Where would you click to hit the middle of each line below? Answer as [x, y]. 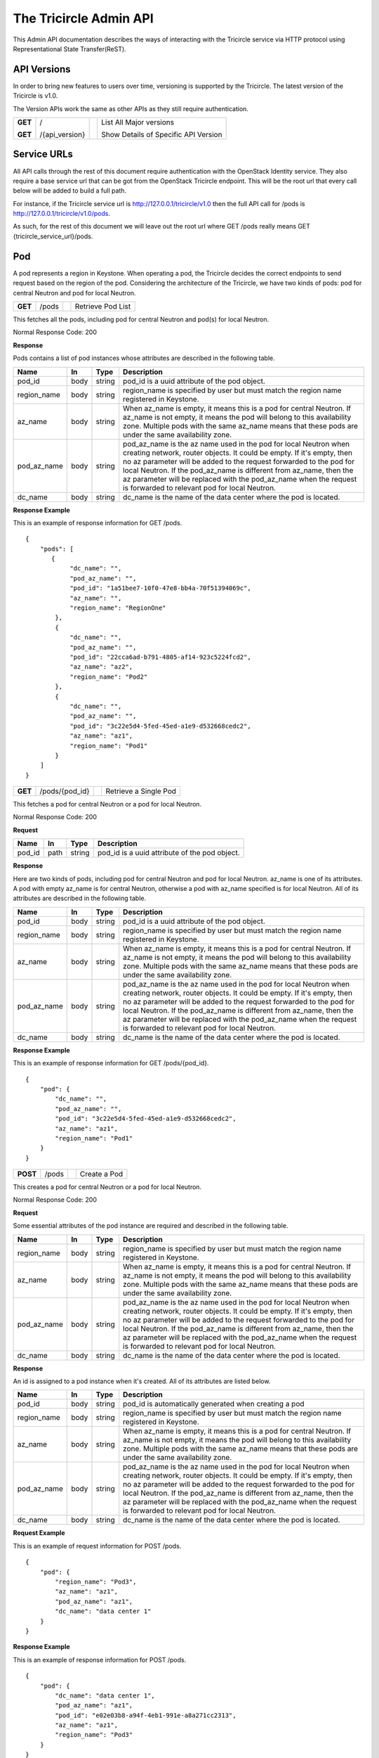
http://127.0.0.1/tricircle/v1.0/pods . [61, 214]
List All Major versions [138, 122]
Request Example [39, 1533]
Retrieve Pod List [103, 306]
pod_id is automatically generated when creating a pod [214, 1404]
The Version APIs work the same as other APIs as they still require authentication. [131, 108]
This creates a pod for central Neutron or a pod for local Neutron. [107, 1187]
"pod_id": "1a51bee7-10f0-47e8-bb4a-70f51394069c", [161, 588]
